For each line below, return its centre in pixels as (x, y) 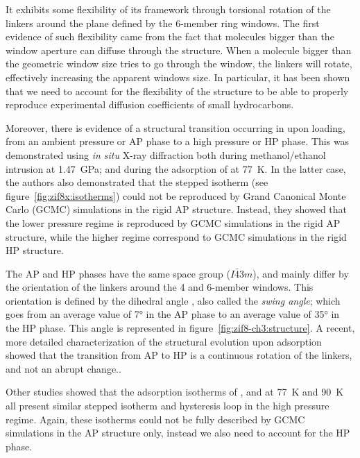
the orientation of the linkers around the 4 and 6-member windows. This (160, 287)
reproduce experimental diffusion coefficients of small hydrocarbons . (150, 104)
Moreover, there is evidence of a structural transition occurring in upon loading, (175, 127)
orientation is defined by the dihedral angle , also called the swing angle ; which (173, 300)
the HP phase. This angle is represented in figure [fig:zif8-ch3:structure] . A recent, (180, 328)
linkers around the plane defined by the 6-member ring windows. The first (163, 23)
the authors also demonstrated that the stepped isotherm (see (137, 182)
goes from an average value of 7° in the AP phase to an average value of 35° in (173, 314)
